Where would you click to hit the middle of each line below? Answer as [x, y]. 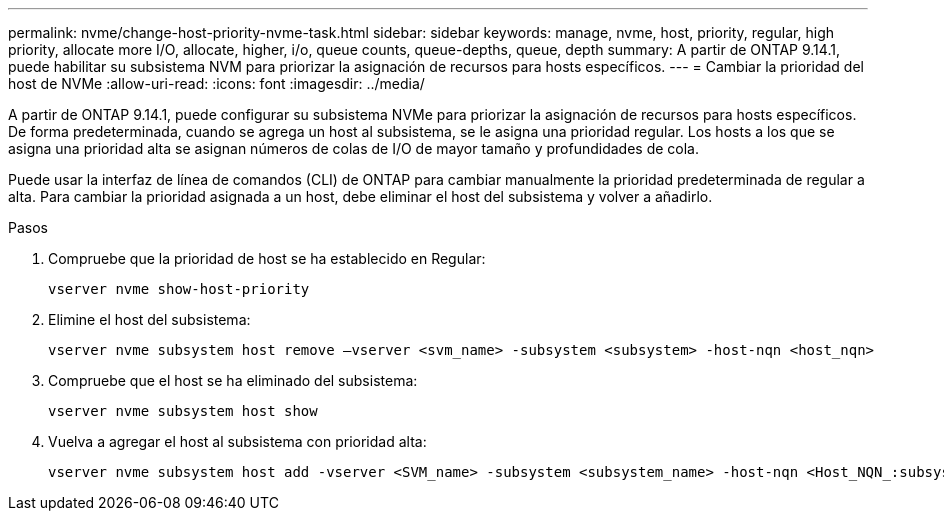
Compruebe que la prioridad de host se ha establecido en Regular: [267, 258]
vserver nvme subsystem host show [183, 411]
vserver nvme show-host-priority [179, 289]
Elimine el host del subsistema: [149, 319]
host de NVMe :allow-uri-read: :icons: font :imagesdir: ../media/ [216, 83]
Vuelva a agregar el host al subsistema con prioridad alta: [237, 441]
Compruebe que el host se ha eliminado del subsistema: [233, 380]
